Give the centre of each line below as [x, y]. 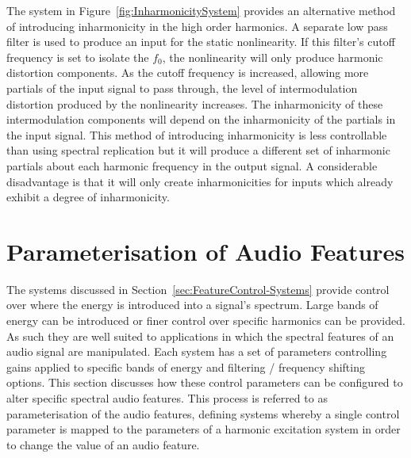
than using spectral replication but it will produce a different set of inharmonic [198, 150]
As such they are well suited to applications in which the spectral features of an [200, 336]
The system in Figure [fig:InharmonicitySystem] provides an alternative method [201, 10]
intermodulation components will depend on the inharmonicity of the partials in [201, 119]
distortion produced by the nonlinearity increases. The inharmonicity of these [195, 103]
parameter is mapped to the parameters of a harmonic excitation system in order [204, 429]
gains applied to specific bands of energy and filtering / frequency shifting [186, 366]
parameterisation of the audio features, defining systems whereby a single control [203, 413]
